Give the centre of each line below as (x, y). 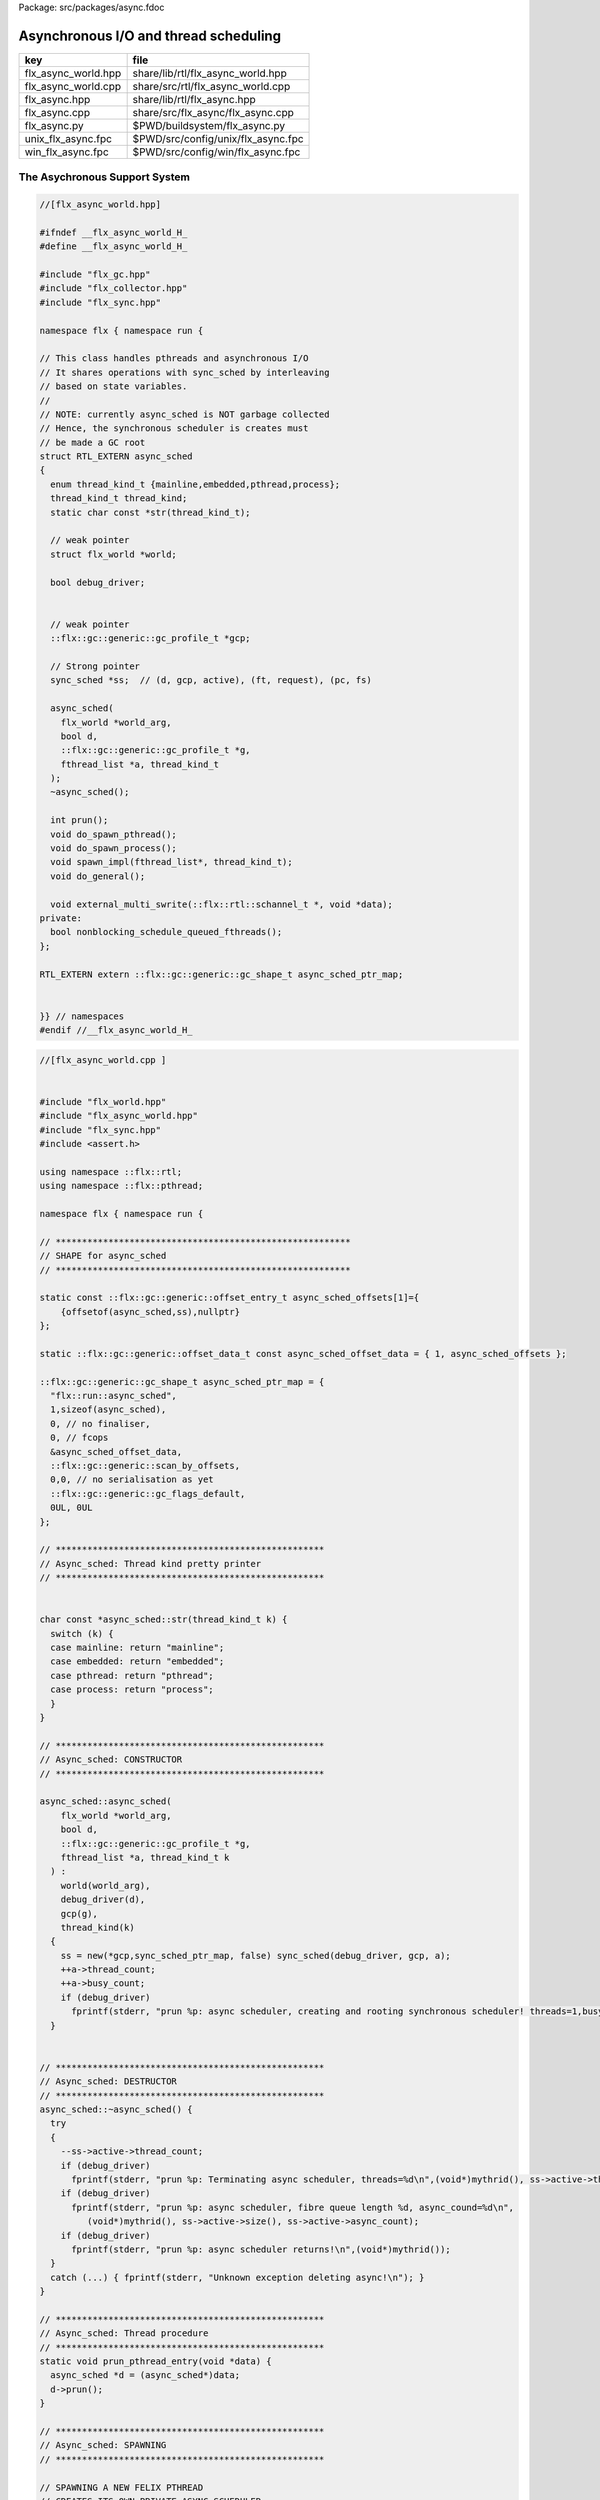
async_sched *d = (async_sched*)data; (145, 2375)
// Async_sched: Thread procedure (124, 2333)
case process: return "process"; (132, 1689)
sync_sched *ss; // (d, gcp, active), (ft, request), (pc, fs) (211, 680)
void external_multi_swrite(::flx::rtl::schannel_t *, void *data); (222, 904)
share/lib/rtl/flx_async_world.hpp (209, 73)
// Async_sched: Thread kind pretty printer (150, 1563)
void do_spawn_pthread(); (113, 834)
